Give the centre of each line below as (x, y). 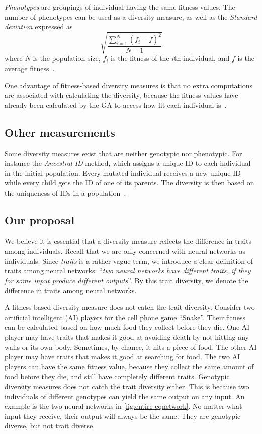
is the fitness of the (140, 58)
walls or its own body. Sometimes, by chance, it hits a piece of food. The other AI (131, 347)
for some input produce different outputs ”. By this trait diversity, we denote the (126, 281)
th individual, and (202, 58)
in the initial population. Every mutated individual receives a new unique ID (123, 173)
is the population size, (67, 58)
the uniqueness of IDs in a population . (65, 192)
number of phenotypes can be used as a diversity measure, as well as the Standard (131, 16)
